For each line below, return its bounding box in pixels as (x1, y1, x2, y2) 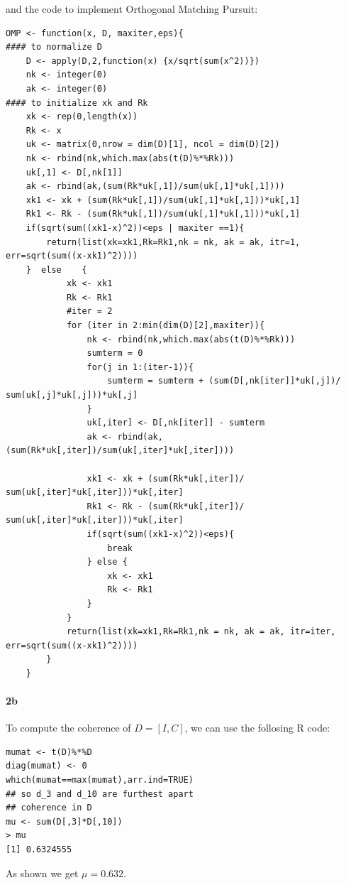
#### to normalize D (6, 42, 103, 53)
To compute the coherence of (6, 720, 131, 735)
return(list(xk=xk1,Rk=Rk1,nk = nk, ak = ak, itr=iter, (66, 626, 336, 637)
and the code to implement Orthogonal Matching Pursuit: (6, 1, 258, 16)
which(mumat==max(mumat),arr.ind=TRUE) (6, 775, 194, 786)
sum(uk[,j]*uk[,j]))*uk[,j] (6, 390, 138, 401)
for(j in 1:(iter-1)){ (86, 362, 194, 372)
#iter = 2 (66, 306, 113, 317)
